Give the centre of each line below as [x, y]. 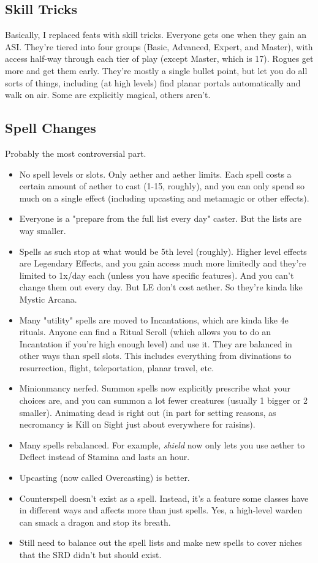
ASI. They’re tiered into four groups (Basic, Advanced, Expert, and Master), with [159, 46]
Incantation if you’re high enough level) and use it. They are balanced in [156, 343]
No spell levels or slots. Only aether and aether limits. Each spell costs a [155, 174]
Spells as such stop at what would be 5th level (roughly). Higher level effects [163, 251]
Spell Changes [51, 128]
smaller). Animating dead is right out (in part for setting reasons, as [148, 412]
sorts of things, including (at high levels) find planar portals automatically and [153, 82]
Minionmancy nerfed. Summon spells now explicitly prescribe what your [155, 388]
